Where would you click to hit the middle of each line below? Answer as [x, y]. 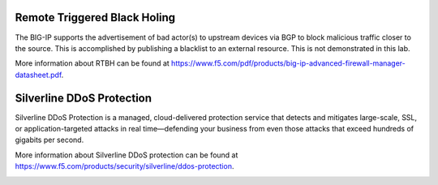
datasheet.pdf [39, 75]
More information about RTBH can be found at [92, 63]
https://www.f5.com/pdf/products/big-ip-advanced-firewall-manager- [288, 63]
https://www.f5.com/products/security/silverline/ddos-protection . [125, 166]
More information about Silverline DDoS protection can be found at [127, 155]
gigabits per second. [49, 140]
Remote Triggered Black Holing [95, 17]
